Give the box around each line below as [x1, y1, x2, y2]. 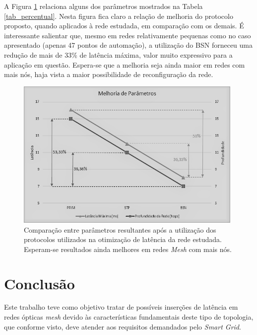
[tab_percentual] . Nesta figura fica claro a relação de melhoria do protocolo [4, 10, 233, 21]
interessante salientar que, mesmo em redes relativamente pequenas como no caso [4, 30, 251, 40]
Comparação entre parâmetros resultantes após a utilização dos [24, 224, 216, 235]
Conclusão [4, 273, 75, 293]
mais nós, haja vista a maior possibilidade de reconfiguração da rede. [4, 69, 213, 80]
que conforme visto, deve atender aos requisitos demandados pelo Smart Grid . [4, 321, 241, 332]
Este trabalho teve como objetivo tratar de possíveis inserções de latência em [4, 302, 238, 312]
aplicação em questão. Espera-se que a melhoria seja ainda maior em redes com [4, 59, 245, 70]
